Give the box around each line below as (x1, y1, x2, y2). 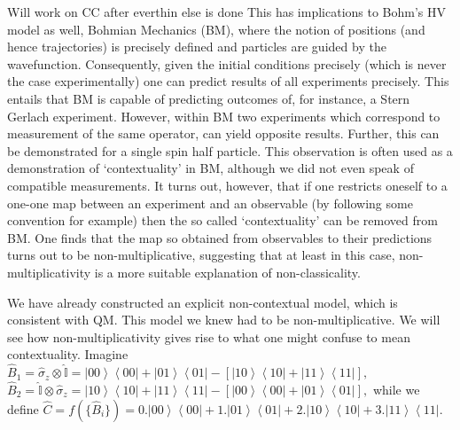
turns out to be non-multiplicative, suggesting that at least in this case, (7, 246, 395, 264)
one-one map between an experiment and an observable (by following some (7, 193, 413, 212)
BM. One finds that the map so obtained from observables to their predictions (7, 228, 433, 246)
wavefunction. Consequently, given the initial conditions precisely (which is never (7, 54, 447, 73)
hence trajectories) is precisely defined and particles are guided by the (7, 37, 386, 56)
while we (372, 379, 420, 398)
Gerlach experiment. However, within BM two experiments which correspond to (7, 106, 441, 125)
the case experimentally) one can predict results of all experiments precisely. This (7, 72, 449, 90)
